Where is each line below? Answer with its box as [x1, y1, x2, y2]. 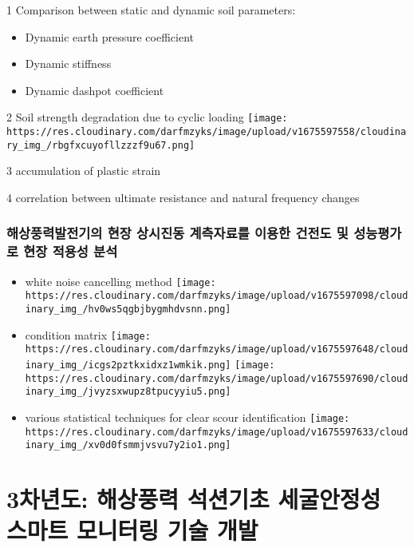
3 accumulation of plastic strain [6, 162, 161, 179]
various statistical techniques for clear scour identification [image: [25, 408, 350, 425]
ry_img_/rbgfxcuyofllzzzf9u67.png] [6, 139, 195, 151]
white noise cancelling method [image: [25, 272, 216, 289]
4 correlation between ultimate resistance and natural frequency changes [6, 189, 360, 205]
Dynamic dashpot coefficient [25, 81, 164, 98]
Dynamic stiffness [25, 55, 112, 72]
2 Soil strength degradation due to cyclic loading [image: [6, 109, 288, 125]
